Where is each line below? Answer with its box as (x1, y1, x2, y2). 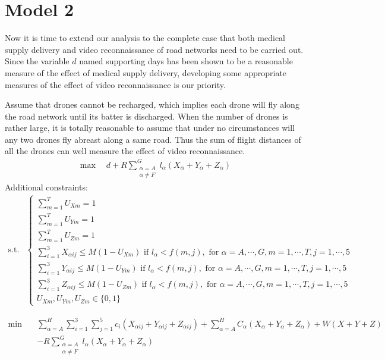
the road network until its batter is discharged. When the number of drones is (5, 109, 288, 122)
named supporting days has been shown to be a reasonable (79, 55, 293, 67)
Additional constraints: (5, 181, 88, 193)
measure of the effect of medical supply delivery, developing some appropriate (5, 66, 287, 79)
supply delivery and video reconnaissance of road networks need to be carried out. (5, 43, 304, 55)
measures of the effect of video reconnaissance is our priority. (5, 78, 226, 90)
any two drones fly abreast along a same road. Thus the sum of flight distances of (5, 133, 301, 145)
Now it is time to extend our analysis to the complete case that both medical (5, 32, 286, 44)
